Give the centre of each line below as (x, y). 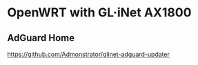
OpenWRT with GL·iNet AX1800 (99, 13)
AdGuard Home (41, 38)
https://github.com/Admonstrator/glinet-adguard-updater (89, 54)
